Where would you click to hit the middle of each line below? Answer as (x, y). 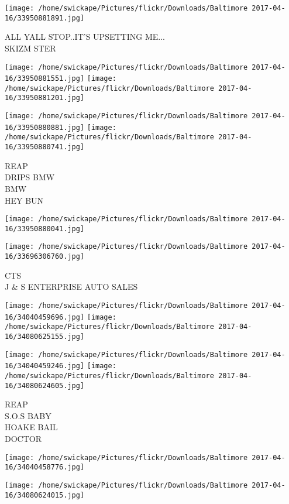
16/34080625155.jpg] (45, 336)
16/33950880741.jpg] (45, 147)
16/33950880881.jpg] (45, 127)
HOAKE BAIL (31, 427)
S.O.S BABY (28, 415)
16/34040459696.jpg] (45, 317)
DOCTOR (23, 438)
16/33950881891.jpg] (45, 18)
